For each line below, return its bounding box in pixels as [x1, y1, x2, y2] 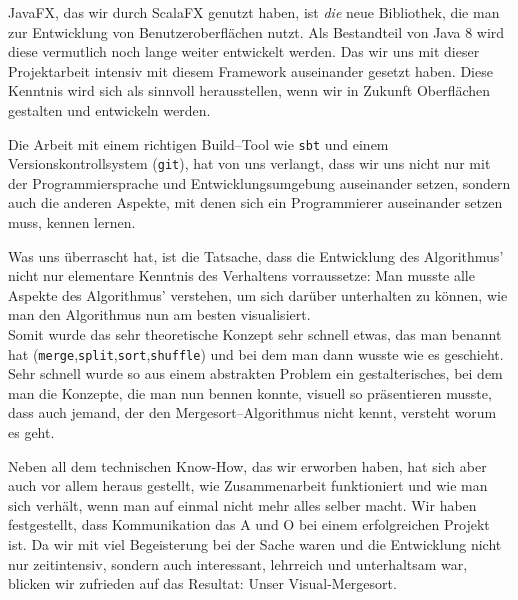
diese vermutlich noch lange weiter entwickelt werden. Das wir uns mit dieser [8, 41, 480, 62]
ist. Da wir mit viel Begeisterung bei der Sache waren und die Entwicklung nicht [8, 534, 502, 555]
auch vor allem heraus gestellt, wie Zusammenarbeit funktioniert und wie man [8, 475, 488, 496]
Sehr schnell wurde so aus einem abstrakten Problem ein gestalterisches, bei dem [8, 363, 503, 384]
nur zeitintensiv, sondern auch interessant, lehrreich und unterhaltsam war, [8, 553, 468, 574]
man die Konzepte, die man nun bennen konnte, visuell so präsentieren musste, [8, 382, 492, 403]
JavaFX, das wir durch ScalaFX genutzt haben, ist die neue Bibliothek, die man [8, 2, 500, 22]
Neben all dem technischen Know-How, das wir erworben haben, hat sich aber [8, 455, 487, 476]
